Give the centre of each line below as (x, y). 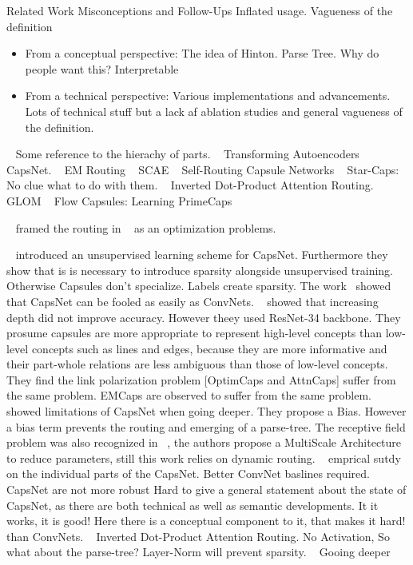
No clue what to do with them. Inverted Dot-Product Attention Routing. (190, 185)
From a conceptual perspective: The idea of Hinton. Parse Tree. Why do (202, 53)
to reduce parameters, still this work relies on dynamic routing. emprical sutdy (204, 458)
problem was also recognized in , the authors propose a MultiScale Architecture (204, 442)
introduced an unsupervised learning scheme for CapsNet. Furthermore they (202, 255)
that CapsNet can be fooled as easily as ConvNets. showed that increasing (193, 301)
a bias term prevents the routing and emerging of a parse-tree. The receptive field (206, 426)
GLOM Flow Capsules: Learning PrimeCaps (119, 200)
